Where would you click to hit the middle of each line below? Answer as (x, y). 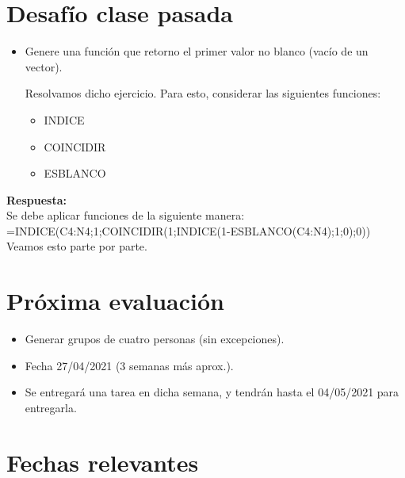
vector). (44, 66)
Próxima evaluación (115, 301)
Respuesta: (36, 199)
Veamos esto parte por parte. (77, 246)
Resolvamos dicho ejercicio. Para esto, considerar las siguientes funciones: (203, 93)
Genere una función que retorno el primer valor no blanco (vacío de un (197, 51)
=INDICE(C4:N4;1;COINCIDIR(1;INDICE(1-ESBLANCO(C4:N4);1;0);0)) (189, 230)
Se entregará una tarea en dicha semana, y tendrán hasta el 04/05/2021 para (212, 392)
